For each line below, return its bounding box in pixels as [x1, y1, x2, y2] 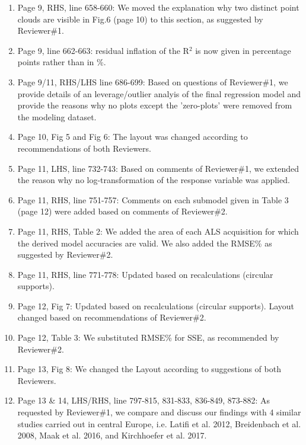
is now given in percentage [195, 44, 291, 56]
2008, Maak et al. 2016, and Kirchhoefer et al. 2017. [17, 429, 207, 441]
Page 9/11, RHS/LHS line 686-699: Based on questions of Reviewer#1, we [17, 75, 288, 88]
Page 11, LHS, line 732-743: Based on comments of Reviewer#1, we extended [17, 162, 299, 174]
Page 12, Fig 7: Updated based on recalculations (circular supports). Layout [17, 299, 294, 312]
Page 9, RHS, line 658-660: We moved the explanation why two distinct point [17, 1, 299, 13]
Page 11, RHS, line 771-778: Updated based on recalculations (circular [17, 268, 273, 280]
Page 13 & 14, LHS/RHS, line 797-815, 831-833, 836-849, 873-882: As [17, 394, 270, 406]
